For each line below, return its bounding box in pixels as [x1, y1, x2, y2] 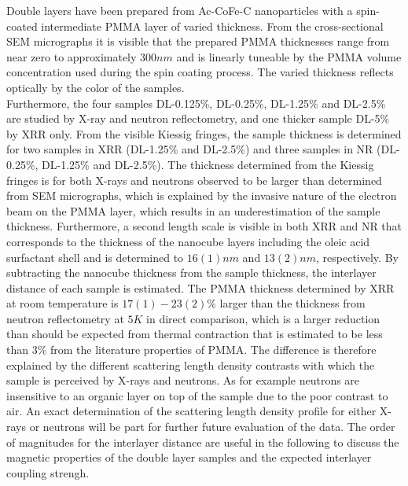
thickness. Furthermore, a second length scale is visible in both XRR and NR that [6, 218, 402, 234]
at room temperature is [6, 295, 119, 311]
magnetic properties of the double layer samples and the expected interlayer [6, 449, 372, 466]
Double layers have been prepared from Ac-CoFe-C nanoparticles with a [6, 2, 353, 18]
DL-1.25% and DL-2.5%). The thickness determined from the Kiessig [42, 156, 374, 172]
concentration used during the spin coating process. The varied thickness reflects [6, 64, 394, 80]
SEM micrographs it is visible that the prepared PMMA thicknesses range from [6, 33, 390, 50]
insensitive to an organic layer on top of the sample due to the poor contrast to [6, 387, 388, 403]
